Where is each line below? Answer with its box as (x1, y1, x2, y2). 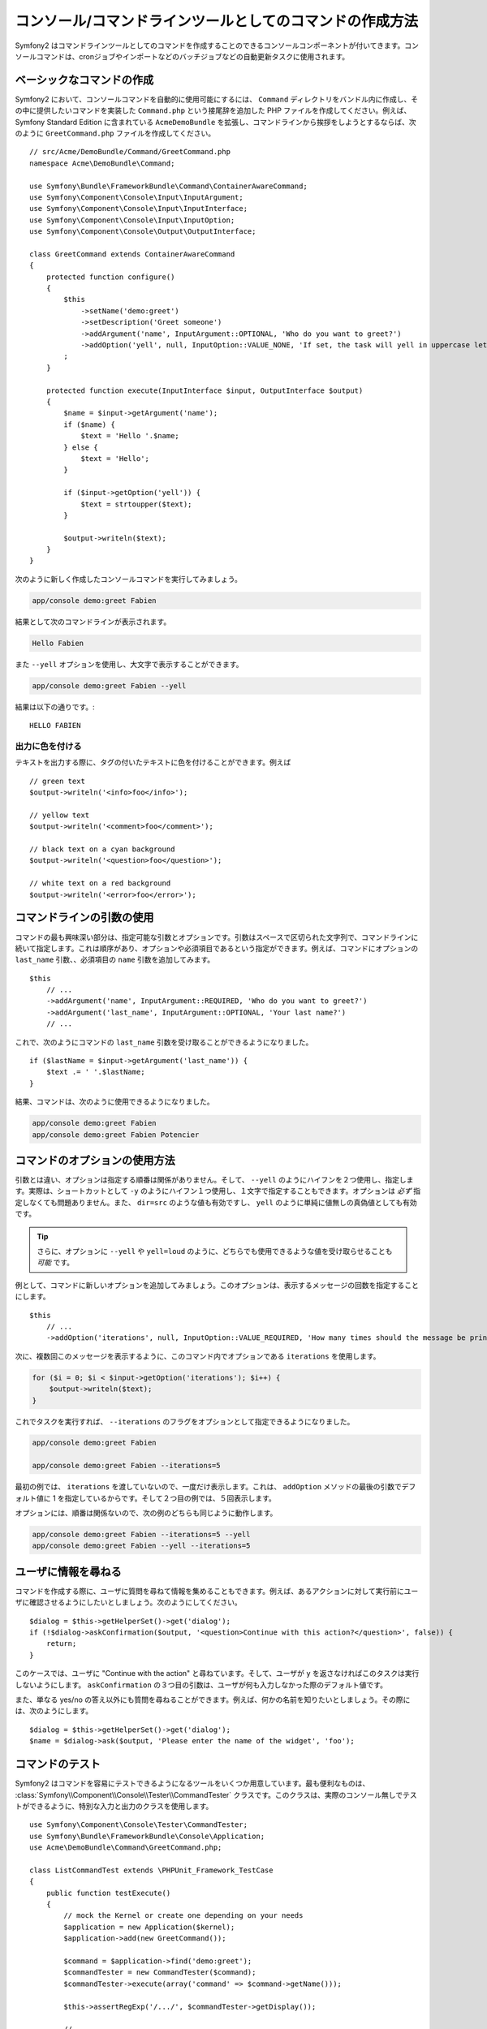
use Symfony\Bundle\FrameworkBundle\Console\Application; (29, 1831, 265, 1841)
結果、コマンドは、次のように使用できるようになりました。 (15, 1096, 214, 1107)
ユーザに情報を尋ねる (15, 1565, 122, 1579)
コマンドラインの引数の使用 (15, 911, 154, 924)
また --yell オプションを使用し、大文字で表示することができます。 (15, 659, 243, 669)
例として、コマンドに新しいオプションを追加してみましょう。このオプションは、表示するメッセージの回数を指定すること (15, 1280, 420, 1290)
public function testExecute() (45, 1888, 171, 1898)
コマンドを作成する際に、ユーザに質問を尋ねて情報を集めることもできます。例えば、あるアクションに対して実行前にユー (15, 1586, 419, 1596)
